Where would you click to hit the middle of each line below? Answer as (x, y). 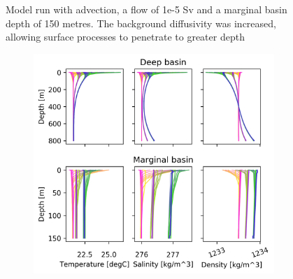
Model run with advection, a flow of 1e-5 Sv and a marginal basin (146, 9)
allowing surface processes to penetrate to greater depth (125, 37)
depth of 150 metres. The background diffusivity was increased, (141, 23)
